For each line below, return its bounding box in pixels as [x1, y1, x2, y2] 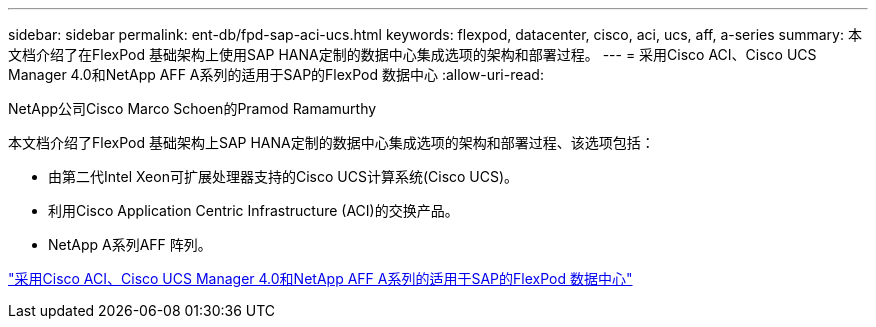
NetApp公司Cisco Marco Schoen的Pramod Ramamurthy [8, 100, 377, 117]
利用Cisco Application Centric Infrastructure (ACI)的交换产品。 [48, 202, 459, 219]
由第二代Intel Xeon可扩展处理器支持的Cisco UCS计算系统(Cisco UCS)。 [48, 168, 519, 185]
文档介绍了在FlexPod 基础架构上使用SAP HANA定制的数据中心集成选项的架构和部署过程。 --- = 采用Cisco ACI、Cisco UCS [8, 46, 817, 63]
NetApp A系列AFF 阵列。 [48, 236, 212, 253]
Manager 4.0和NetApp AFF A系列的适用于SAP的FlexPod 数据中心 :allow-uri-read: [8, 66, 544, 83]
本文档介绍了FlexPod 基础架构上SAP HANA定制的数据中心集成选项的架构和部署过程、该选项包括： [8, 134, 655, 151]
